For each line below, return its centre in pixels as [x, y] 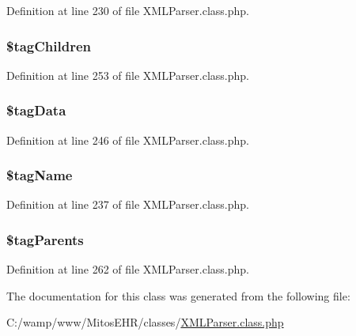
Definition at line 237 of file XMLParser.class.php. [128, 204]
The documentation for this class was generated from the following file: [178, 295]
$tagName [40, 175]
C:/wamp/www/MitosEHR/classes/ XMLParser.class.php [145, 322]
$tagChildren [49, 45]
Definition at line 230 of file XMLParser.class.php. [128, 10]
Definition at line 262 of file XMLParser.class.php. [128, 269]
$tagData [36, 110]
